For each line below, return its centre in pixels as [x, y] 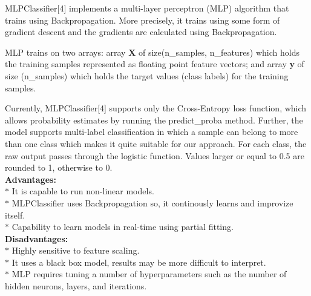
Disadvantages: [37, 238]
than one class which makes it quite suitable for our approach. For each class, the [156, 143]
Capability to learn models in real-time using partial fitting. [123, 227]
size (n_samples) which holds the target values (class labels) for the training [147, 75]
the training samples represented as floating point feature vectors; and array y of [155, 64]
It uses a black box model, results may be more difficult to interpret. [139, 262]
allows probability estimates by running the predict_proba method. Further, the [154, 120]
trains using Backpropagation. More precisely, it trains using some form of [142, 20]
